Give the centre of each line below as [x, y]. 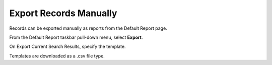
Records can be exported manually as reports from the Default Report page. [88, 28]
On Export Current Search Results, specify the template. [67, 47]
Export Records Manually [63, 13]
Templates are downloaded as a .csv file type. [57, 56]
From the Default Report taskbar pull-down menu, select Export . [76, 37]
